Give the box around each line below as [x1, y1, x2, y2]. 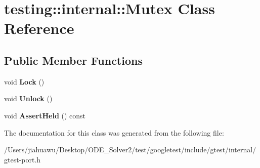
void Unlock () [4, 93, 53, 104]
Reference [4, 18, 74, 38]
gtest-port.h [4, 154, 41, 164]
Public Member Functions [4, 52, 143, 68]
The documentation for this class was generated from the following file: [4, 127, 224, 138]
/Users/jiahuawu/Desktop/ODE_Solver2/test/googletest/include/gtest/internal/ [4, 144, 256, 155]
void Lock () [4, 76, 45, 87]
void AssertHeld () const [4, 110, 86, 120]
